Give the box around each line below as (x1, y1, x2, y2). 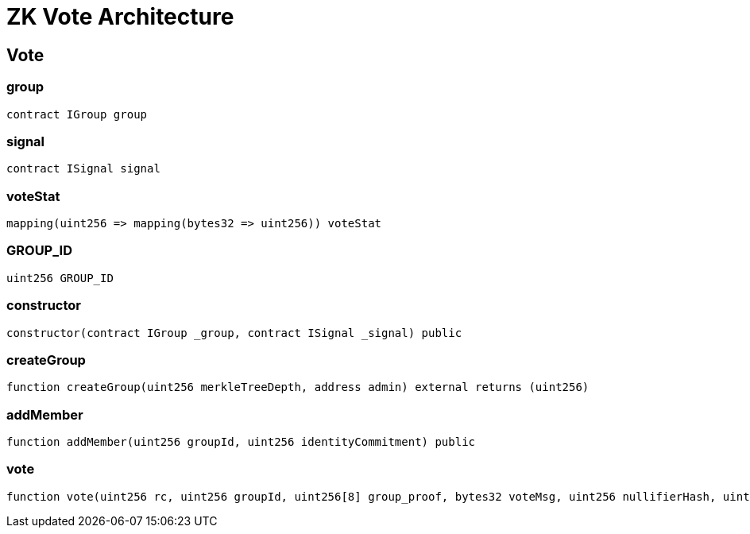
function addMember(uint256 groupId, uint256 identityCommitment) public (6, 435, 476, 449)
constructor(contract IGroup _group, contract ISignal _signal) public (6, 326, 462, 339)
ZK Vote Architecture (6, 3, 234, 30)
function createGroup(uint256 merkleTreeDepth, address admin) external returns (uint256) (6, 381, 590, 394)
